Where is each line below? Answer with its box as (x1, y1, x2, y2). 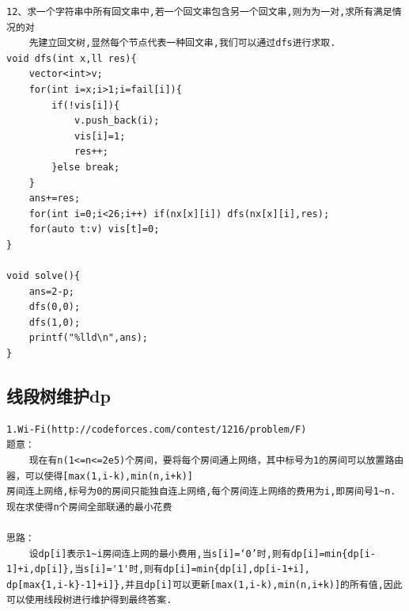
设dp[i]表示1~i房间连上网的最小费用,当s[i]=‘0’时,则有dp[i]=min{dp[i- (28, 548, 377, 559)
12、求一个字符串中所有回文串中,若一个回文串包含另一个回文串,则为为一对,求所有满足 (6, 6, 392, 17)
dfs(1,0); (28, 316, 81, 328)
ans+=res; (28, 193, 81, 204)
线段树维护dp (6, 384, 111, 408)
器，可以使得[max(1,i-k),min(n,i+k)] (6, 470, 193, 482)
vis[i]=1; (74, 130, 126, 142)
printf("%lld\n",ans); (28, 332, 148, 344)
